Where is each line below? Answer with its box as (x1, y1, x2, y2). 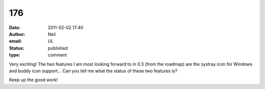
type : (9, 52, 21, 58)
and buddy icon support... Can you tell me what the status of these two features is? (9, 68, 178, 74)
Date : (9, 25, 21, 30)
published (48, 45, 68, 51)
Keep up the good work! (9, 77, 58, 83)
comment (48, 52, 67, 58)
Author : (9, 31, 26, 37)
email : (9, 38, 22, 44)
